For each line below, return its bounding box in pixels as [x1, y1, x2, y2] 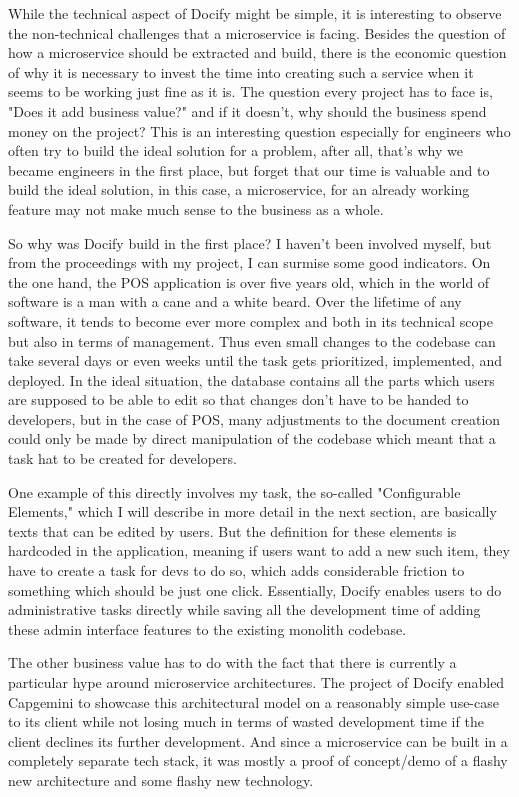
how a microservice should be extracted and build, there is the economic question [8, 42, 507, 63]
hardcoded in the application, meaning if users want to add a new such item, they [8, 540, 510, 561]
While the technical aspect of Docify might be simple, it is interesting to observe [8, 3, 502, 23]
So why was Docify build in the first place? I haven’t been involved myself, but [8, 232, 492, 253]
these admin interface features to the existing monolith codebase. [8, 618, 407, 639]
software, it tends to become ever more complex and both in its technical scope [8, 310, 493, 331]
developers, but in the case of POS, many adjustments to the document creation [8, 408, 501, 429]
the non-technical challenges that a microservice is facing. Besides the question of [8, 22, 506, 43]
